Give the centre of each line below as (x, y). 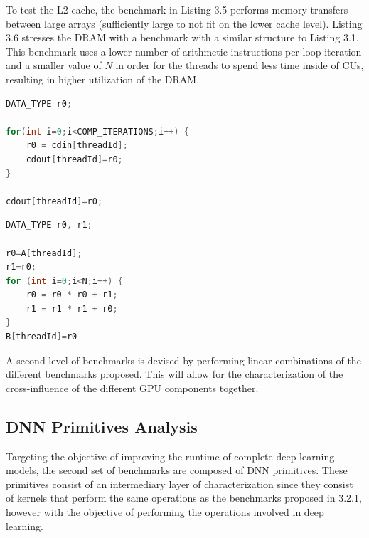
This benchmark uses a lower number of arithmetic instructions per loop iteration (184, 51)
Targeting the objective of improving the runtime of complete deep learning (170, 456)
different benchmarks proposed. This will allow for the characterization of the (175, 374)
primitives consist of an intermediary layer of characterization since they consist (180, 484)
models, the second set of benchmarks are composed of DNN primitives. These (177, 470)
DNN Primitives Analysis (102, 426)
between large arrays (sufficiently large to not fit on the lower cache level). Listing (184, 23)
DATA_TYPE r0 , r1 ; (49, 225)
